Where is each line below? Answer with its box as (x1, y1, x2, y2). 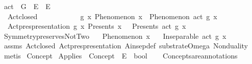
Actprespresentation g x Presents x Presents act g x (7, 21, 186, 31)
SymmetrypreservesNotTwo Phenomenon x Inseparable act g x (4, 30, 226, 41)
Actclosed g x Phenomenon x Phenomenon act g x (7, 11, 217, 21)
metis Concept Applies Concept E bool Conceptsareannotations (4, 50, 238, 60)
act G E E (4, 1, 51, 11)
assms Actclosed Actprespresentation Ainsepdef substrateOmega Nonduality (4, 40, 248, 51)
